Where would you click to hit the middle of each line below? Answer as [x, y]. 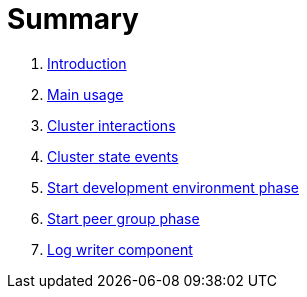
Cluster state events [113, 156]
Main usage [85, 94]
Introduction [87, 63]
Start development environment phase [173, 187]
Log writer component [120, 249]
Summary [73, 19]
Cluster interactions [111, 125]
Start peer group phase [123, 218]
